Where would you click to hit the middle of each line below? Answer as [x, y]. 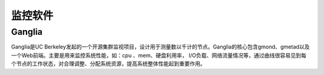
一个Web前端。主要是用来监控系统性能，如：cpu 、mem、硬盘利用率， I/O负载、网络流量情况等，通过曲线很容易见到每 [159, 55]
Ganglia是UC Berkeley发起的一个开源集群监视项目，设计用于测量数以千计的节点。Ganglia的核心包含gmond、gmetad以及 [160, 47]
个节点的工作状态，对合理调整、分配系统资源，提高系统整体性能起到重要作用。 [108, 64]
